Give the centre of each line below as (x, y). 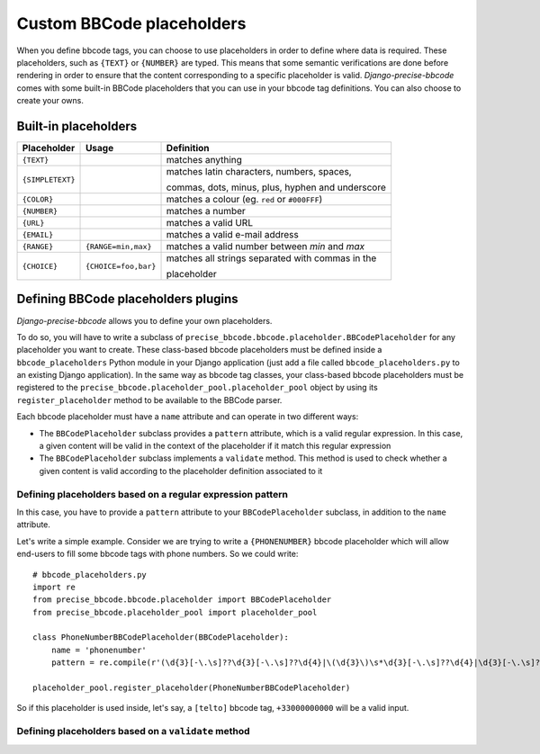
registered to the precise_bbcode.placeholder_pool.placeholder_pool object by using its (197, 388)
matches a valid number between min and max (265, 247)
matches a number (206, 211)
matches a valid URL (210, 223)
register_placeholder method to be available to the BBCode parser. (149, 399)
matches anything (204, 160)
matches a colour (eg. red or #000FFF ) (244, 200)
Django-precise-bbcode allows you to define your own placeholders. (144, 320)
